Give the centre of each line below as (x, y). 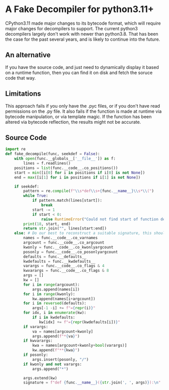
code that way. (21, 78)
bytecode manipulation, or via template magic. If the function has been (78, 116)
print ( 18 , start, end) (47, 224)
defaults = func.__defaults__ (55, 257)
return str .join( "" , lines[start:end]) (65, 228)
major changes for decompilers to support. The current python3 (72, 28)
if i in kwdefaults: (54, 318)
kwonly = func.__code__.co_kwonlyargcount (68, 247)
